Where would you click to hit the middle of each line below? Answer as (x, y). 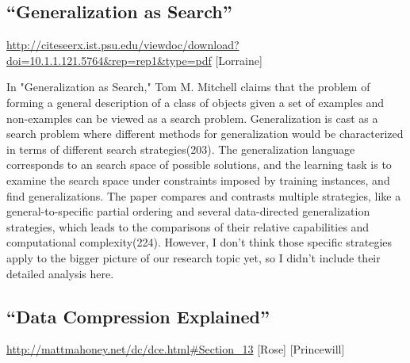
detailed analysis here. (60, 273)
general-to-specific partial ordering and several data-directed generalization (188, 211)
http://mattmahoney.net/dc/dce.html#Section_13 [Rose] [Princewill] (176, 349)
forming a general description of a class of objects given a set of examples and (195, 102)
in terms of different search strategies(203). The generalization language (181, 149)
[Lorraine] (239, 60)
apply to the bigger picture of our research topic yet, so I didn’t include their (194, 257)
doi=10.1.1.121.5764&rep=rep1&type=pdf (109, 60)
